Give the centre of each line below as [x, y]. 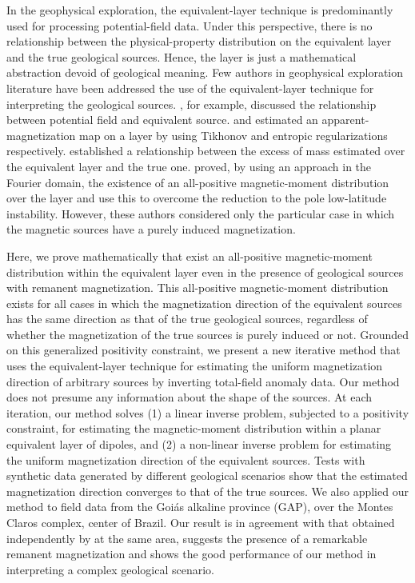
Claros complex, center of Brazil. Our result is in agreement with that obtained [201, 522]
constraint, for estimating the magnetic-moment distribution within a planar [194, 428]
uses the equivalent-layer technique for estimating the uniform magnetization [195, 366]
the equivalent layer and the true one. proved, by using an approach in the [189, 166]
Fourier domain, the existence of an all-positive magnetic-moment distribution [198, 182]
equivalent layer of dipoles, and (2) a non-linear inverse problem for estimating [199, 444]
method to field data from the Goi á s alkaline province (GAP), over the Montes [200, 507]
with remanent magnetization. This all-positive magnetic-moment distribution [198, 288]
